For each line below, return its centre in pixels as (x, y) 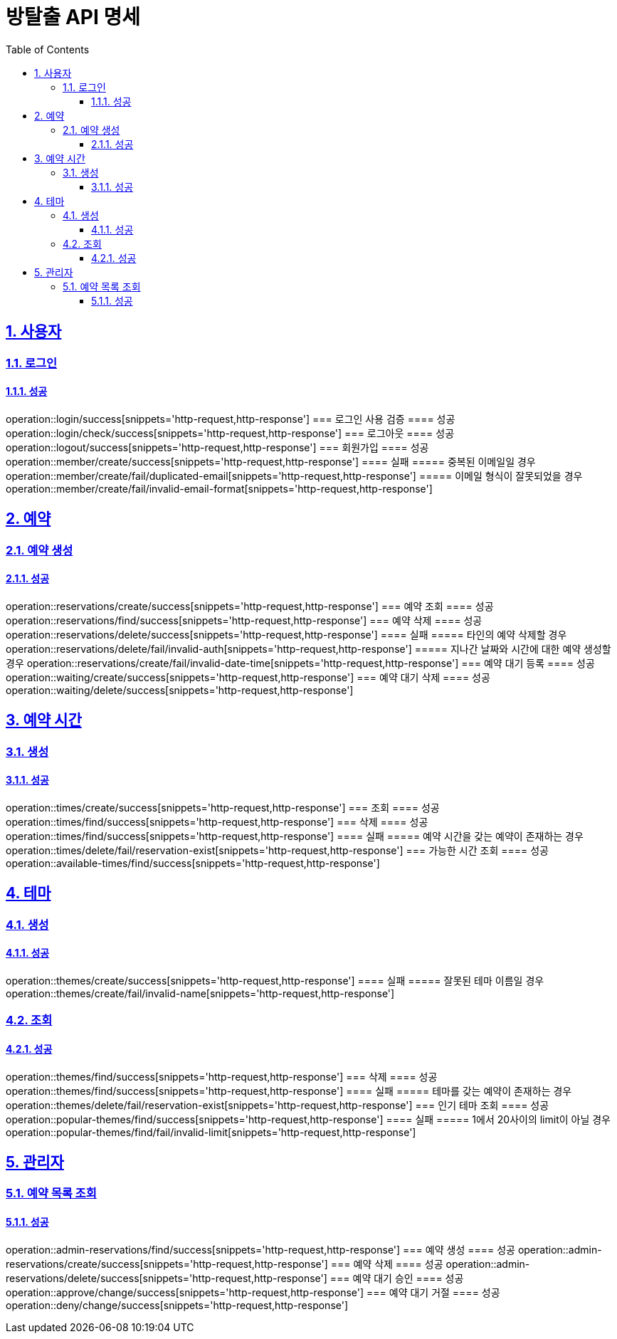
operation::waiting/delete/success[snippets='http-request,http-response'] (180, 690)
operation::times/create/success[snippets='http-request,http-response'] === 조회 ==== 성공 (223, 807)
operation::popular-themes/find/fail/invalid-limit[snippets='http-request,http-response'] (211, 1132)
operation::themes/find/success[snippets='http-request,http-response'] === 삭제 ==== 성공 (222, 1076)
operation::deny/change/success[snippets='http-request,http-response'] (177, 1305)
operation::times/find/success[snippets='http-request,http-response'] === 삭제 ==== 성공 (217, 821)
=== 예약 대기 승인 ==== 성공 (397, 1278)
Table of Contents (48, 49)
